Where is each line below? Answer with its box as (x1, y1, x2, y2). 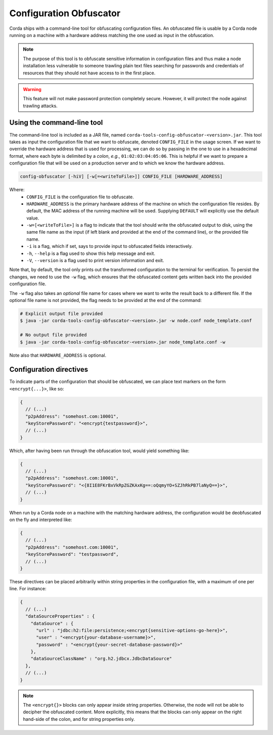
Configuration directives (9, 365, 88, 374)
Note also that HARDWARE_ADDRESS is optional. (9, 352, 107, 358)
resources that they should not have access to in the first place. (23, 70, 156, 76)
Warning (23, 86, 41, 92)
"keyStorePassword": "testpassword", (25, 551, 119, 557)
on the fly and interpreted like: (9, 516, 72, 523)
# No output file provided (20, 332, 87, 338)
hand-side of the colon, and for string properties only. (23, 716, 135, 722)
